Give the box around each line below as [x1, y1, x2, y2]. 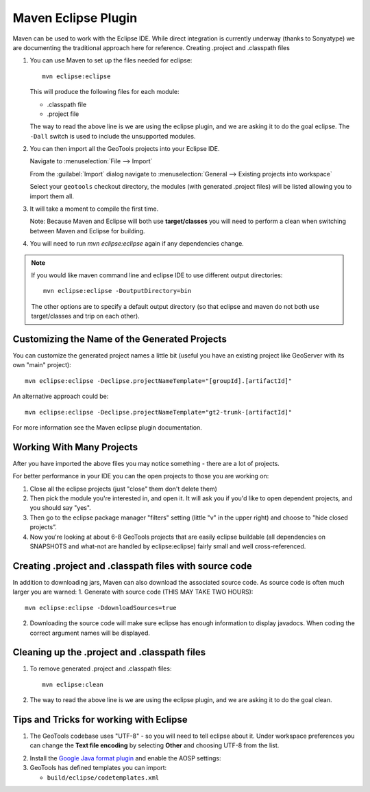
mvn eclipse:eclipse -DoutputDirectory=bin [43, 287, 192, 295]
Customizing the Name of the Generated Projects [12, 333, 227, 345]
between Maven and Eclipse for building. [29, 226, 145, 235]
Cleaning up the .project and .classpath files [12, 647, 206, 658]
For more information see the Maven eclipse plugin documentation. [12, 423, 202, 432]
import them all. [29, 192, 75, 200]
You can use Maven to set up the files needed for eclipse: [29, 56, 193, 65]
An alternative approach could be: [12, 392, 109, 401]
